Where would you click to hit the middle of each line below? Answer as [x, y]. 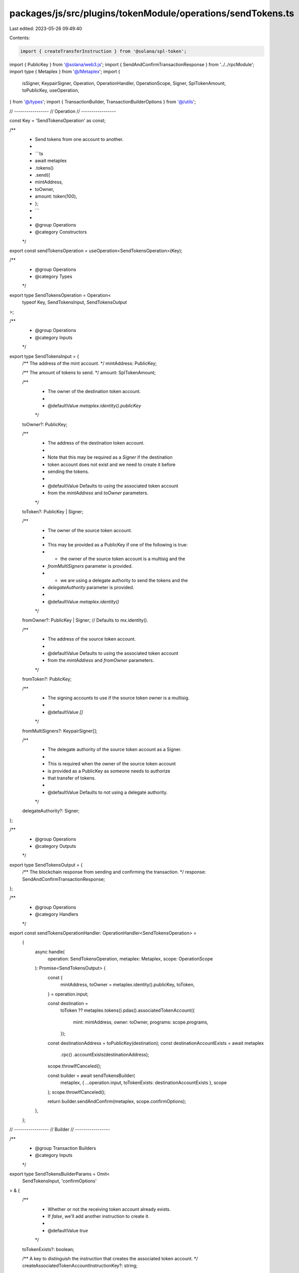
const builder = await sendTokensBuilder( [91, 1075]
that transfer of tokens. [72, 778]
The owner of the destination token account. [94, 392]
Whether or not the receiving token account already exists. [109, 1209]
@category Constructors [61, 232]
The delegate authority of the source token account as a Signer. [115, 750]
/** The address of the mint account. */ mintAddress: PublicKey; [90, 363]
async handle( [50, 952]
